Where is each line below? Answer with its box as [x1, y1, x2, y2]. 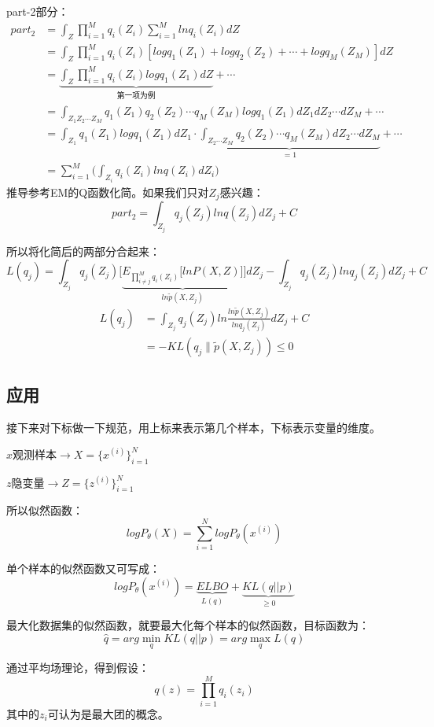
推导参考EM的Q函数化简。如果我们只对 [6, 183, 209, 200]
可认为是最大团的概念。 [47, 705, 169, 721]
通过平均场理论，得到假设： [6, 659, 149, 676]
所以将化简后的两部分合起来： [6, 242, 160, 259]
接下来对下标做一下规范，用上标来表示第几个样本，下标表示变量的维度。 [6, 419, 381, 436]
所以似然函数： [6, 502, 83, 518]
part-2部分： [6, 3, 69, 19]
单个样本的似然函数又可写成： [6, 560, 160, 577]
